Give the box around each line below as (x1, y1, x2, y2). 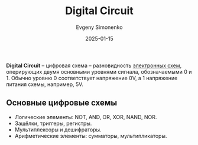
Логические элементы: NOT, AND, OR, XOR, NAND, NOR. (14, 113, 157, 120)
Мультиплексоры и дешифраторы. (14, 126, 102, 133)
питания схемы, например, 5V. (6, 81, 84, 88)
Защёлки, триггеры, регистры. (14, 120, 92, 127)
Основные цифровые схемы (6, 98, 118, 108)
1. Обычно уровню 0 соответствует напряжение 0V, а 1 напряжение (6, 74, 178, 81)
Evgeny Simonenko (76, 24, 123, 31)
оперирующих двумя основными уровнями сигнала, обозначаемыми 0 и (6, 68, 192, 75)
